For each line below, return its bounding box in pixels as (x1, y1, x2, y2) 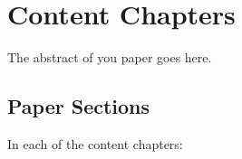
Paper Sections (7, 92, 150, 120)
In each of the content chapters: (7, 134, 183, 153)
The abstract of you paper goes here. (7, 48, 212, 67)
